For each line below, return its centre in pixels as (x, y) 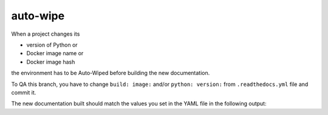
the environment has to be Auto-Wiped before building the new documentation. (111, 73)
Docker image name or (55, 53)
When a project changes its (46, 34)
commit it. (24, 92)
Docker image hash (51, 62)
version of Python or (52, 45)
